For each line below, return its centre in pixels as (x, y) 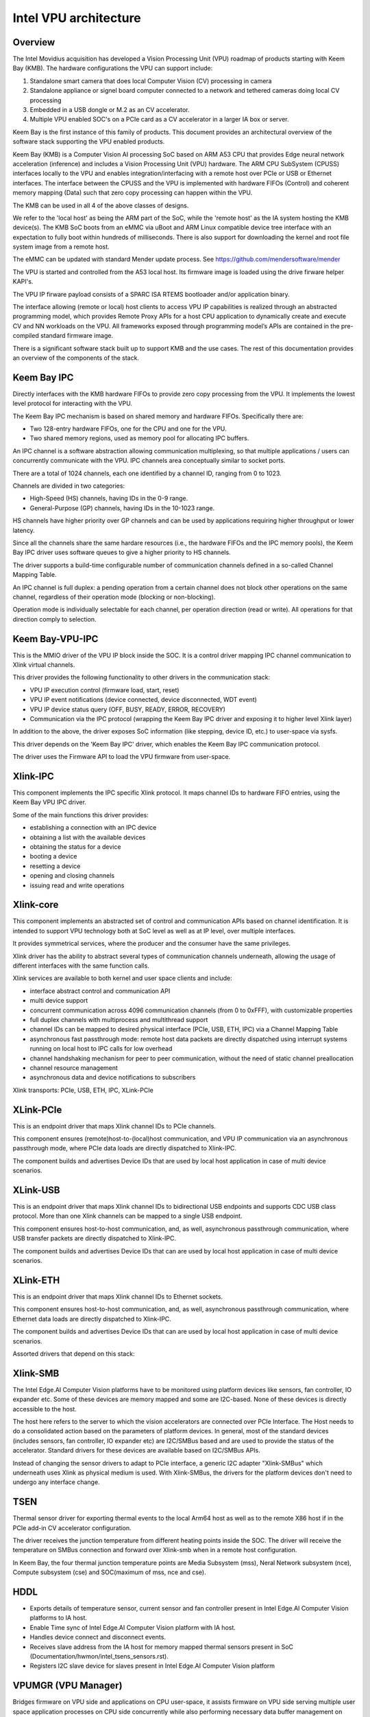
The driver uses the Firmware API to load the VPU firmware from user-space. (122, 757)
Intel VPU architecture (77, 18)
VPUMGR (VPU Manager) (67, 1686)
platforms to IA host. (59, 1618)
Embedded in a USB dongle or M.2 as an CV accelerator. (110, 110)
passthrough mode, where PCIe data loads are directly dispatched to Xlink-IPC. (124, 1148)
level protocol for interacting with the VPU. (73, 403)
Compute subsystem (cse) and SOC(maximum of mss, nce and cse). (109, 1572)
